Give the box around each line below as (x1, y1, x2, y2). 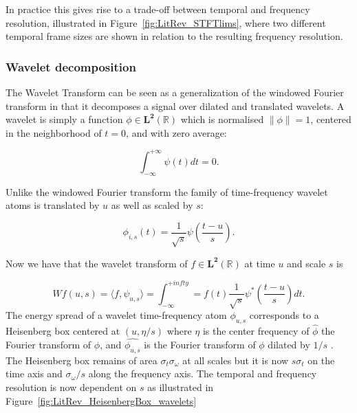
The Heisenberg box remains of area (6, 353, 158, 367)
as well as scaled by (111, 198, 193, 212)
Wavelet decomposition (6, 58, 136, 75)
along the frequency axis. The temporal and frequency (88, 366, 317, 381)
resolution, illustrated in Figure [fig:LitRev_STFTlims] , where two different (6, 15, 326, 30)
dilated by (268, 337, 310, 351)
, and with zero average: (126, 125, 227, 139)
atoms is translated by (6, 198, 100, 212)
